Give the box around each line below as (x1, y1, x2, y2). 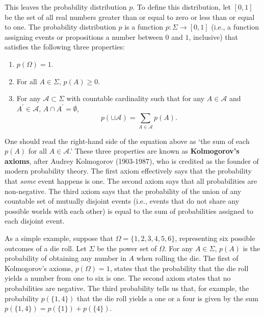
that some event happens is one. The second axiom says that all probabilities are (5, 176, 257, 186)
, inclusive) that (189, 31, 238, 42)
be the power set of (97, 242, 157, 253)
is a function (124, 21, 164, 32)
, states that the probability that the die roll (110, 262, 249, 273)
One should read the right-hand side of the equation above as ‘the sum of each (5, 135, 250, 146)
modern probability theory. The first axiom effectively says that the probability (5, 165, 252, 176)
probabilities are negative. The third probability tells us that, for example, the (5, 282, 249, 293)
